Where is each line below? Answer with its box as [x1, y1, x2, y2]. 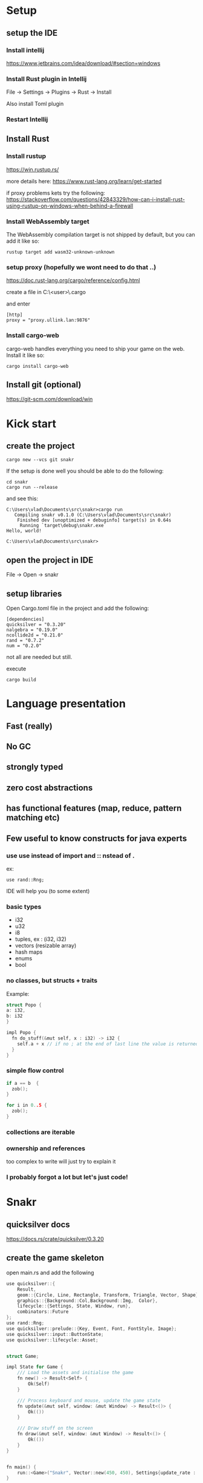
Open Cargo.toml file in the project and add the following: [6, 604, 149, 612]
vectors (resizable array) [14, 942, 77, 949]
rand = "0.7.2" [6, 638, 45, 644]
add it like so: [6, 237, 39, 245]
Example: [6, 990, 30, 997]
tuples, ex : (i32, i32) [14, 935, 66, 943]
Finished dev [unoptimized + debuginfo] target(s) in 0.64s [17, 517, 172, 523]
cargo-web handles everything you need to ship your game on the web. [6, 345, 185, 352]
